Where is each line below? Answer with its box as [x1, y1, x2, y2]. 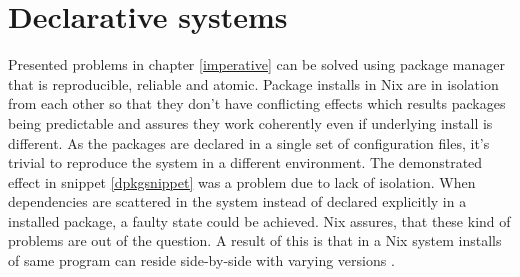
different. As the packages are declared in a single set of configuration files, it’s [8, 132, 490, 153]
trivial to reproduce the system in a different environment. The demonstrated [8, 152, 483, 173]
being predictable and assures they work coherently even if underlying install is [8, 112, 493, 133]
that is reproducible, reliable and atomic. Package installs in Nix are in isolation [8, 73, 499, 94]
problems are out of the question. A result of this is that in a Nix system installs [8, 230, 502, 251]
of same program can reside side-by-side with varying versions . [8, 250, 395, 271]
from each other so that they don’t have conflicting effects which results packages [8, 93, 506, 114]
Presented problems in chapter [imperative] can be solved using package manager [8, 54, 505, 75]
